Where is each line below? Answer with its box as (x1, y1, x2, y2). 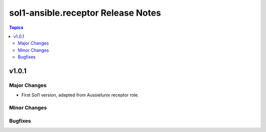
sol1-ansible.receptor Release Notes (9, 7, 161, 18)
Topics (9, 25, 24, 30)
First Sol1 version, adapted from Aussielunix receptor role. (21, 92, 139, 98)
